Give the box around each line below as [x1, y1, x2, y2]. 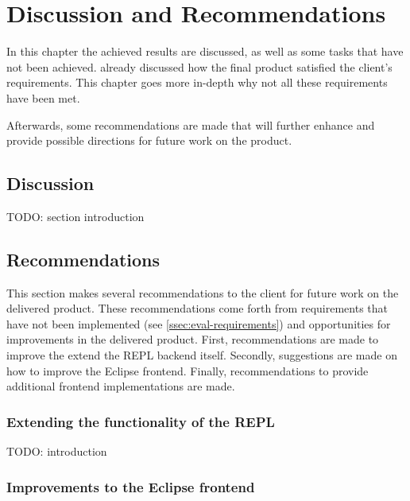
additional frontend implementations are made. [6, 378, 235, 394]
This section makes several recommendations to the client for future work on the [6, 284, 399, 301]
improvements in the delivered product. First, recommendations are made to [6, 331, 379, 348]
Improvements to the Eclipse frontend [6, 476, 255, 496]
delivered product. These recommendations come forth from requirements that [6, 300, 388, 317]
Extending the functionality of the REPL [6, 411, 275, 431]
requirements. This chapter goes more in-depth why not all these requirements [6, 74, 388, 91]
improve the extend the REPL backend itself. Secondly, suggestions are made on [6, 347, 397, 363]
